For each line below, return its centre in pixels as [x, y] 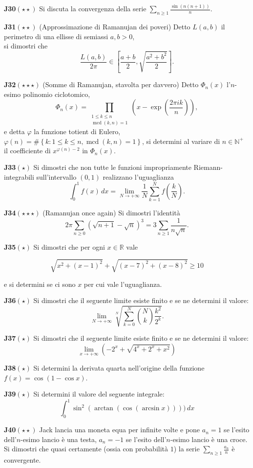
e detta [14, 131]
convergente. [22, 460]
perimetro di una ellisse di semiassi [56, 36]
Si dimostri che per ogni [69, 247]
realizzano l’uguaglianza [138, 176]
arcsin [151, 409]
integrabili [19, 176]
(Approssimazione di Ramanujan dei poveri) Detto [115, 27]
